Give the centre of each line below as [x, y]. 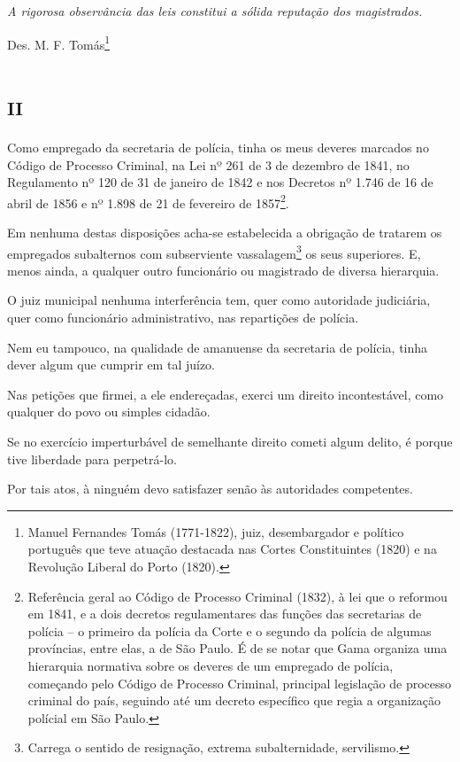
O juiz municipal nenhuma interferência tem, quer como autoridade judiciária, [219, 300]
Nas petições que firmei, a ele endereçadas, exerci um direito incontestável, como [226, 394]
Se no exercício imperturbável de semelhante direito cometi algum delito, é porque [230, 441]
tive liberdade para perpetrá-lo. [92, 459]
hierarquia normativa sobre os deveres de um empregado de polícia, [211, 665]
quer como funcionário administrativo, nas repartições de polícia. [183, 318]
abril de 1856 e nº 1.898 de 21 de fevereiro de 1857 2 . [148, 201]
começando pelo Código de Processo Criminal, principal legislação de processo [240, 683]
